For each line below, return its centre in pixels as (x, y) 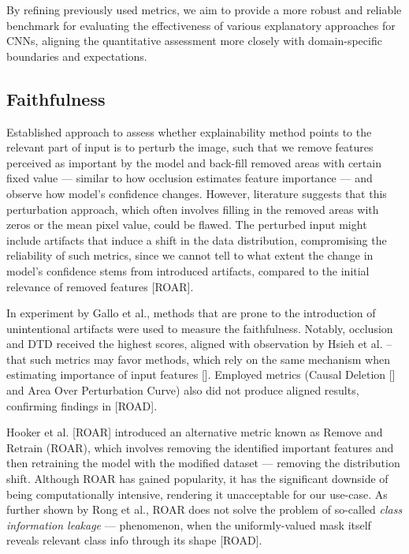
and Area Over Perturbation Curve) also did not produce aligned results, (183, 390)
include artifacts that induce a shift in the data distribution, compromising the (197, 240)
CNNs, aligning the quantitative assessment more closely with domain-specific (194, 41)
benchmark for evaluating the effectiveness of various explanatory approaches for (201, 25)
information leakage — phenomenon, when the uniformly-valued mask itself (189, 524)
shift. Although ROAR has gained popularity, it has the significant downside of (197, 479)
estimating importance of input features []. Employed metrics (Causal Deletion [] (201, 374)
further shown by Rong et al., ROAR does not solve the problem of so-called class (204, 509)
